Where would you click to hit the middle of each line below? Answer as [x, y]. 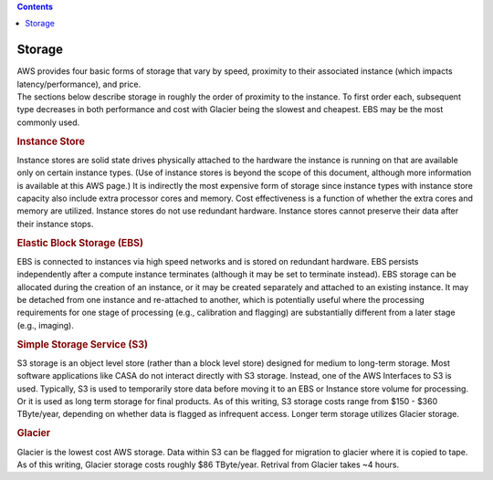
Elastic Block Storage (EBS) [80, 243]
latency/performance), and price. [79, 84]
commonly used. [48, 122]
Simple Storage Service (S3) [83, 344]
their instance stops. [55, 224]
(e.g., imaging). [46, 325]
